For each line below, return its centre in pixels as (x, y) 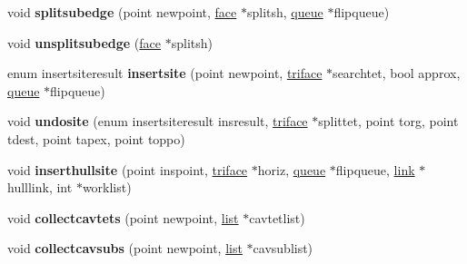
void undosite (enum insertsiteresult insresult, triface (158, 121)
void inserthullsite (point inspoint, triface (128, 169)
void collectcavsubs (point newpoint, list (125, 248)
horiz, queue (292, 169)
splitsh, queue (285, 12)
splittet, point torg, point (388, 121)
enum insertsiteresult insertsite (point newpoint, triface (165, 73)
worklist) (107, 187)
